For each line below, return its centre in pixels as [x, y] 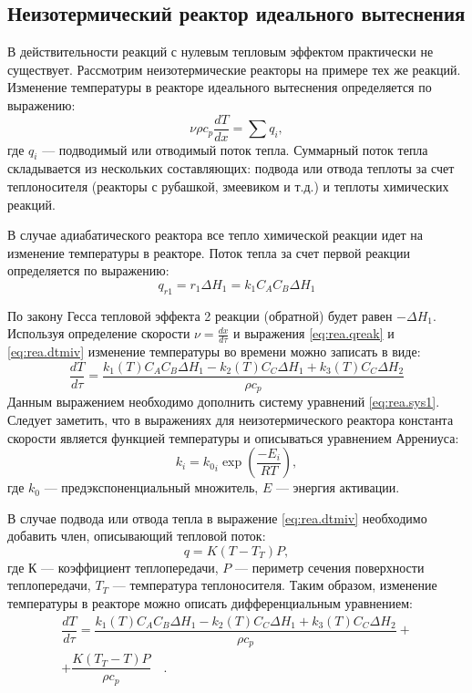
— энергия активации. [338, 487]
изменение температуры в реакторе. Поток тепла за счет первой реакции [209, 252]
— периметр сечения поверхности [330, 567]
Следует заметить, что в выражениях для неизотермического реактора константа [231, 419]
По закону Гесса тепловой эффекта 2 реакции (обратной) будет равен [200, 315]
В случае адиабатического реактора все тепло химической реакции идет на [215, 235]
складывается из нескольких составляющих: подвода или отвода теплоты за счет [231, 168]
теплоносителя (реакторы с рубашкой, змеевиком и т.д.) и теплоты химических [228, 186]
